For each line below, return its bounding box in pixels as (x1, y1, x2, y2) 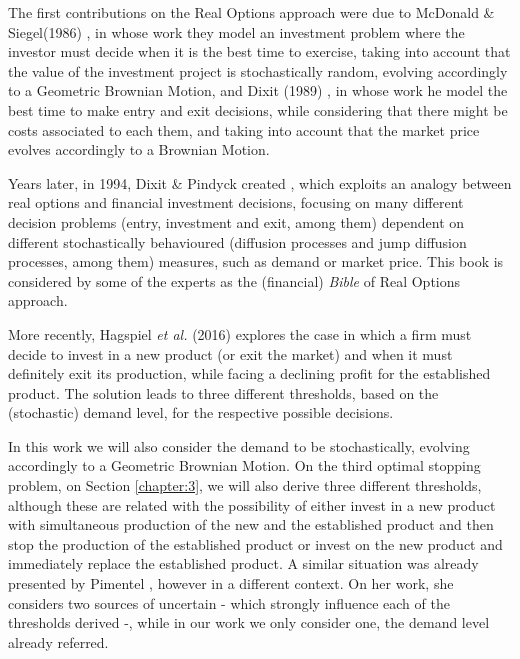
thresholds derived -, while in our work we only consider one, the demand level (8, 612, 490, 633)
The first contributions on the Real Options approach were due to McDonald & (8, 2, 495, 22)
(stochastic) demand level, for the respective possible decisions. (8, 402, 394, 423)
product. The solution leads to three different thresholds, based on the (8, 382, 439, 403)
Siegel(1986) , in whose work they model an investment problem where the (8, 21, 465, 42)
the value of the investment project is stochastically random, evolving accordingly (8, 60, 508, 81)
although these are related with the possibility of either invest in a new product (8, 494, 496, 515)
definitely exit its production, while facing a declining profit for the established (8, 363, 491, 384)
